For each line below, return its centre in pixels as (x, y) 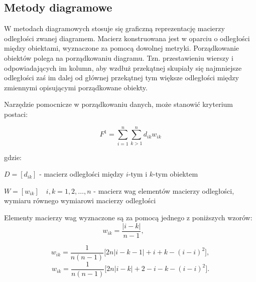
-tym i (138, 174)
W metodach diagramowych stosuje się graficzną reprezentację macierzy (114, 28)
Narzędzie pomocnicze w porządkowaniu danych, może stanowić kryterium (118, 104)
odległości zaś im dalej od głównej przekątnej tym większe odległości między (121, 78)
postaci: (16, 114)
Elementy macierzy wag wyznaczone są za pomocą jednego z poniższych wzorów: (128, 218)
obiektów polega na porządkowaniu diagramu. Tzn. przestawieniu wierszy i (119, 57)
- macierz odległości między (82, 174)
